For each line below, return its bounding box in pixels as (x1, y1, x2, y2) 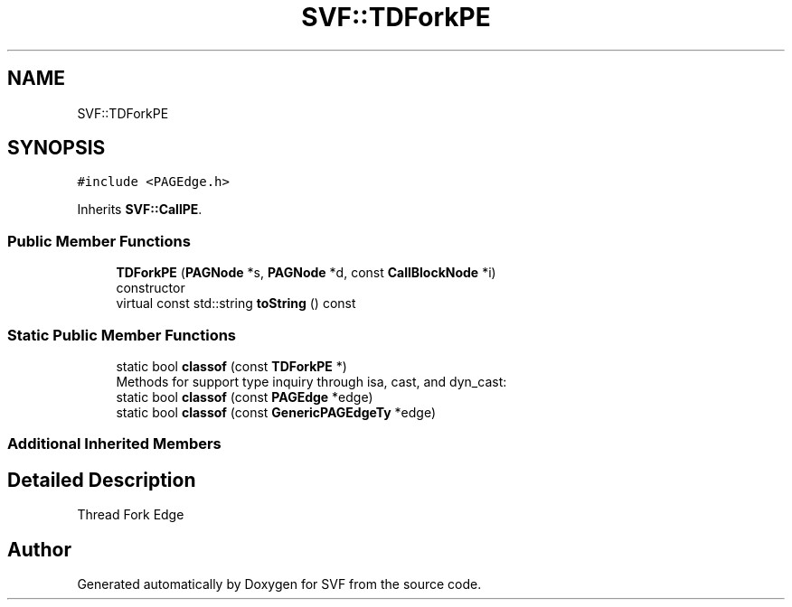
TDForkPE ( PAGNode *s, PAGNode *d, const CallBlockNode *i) (116, 265, 496, 281)
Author (7, 537, 71, 561)
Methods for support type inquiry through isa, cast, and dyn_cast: (116, 373, 507, 389)
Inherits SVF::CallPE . (77, 201, 203, 218)
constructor (116, 280, 185, 296)
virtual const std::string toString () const (116, 295, 356, 312)
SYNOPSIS (7, 136, 106, 160)
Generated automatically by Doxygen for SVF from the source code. (77, 576, 482, 592)
